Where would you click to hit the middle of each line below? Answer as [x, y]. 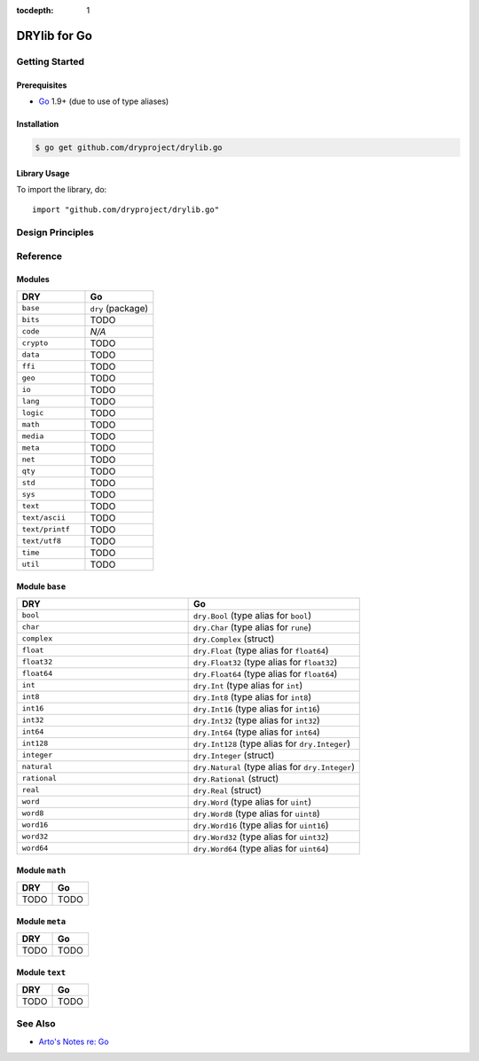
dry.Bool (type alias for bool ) [252, 615]
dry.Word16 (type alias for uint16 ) [261, 825]
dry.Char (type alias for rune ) [252, 627]
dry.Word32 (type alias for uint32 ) [261, 837]
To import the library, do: [62, 189]
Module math [41, 870]
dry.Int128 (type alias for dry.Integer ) [271, 743]
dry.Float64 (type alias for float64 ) [265, 673]
